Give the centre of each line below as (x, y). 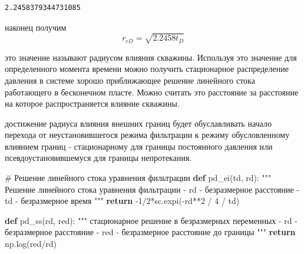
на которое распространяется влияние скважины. (92, 103)
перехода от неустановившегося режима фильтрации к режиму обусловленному (147, 135)
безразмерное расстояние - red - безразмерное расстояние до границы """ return (150, 232)
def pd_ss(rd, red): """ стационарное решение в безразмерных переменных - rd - (151, 220)
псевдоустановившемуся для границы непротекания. (98, 158)
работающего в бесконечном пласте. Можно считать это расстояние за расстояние (152, 92)
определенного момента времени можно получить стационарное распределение (147, 69)
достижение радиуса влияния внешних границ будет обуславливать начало (138, 123)
